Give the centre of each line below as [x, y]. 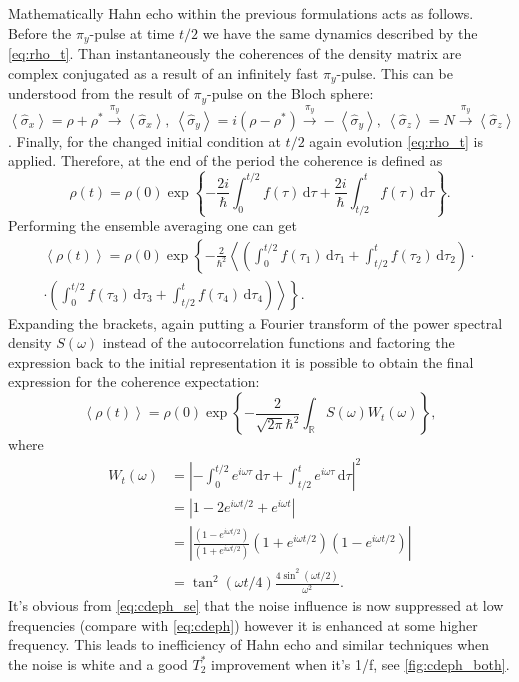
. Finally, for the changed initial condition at [144, 140]
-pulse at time [132, 32]
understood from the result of [98, 93]
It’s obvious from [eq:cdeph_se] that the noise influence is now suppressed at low [256, 605]
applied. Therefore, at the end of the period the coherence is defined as [225, 160]
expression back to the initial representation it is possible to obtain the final [241, 361]
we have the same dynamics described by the [340, 32]
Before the [40, 32]
